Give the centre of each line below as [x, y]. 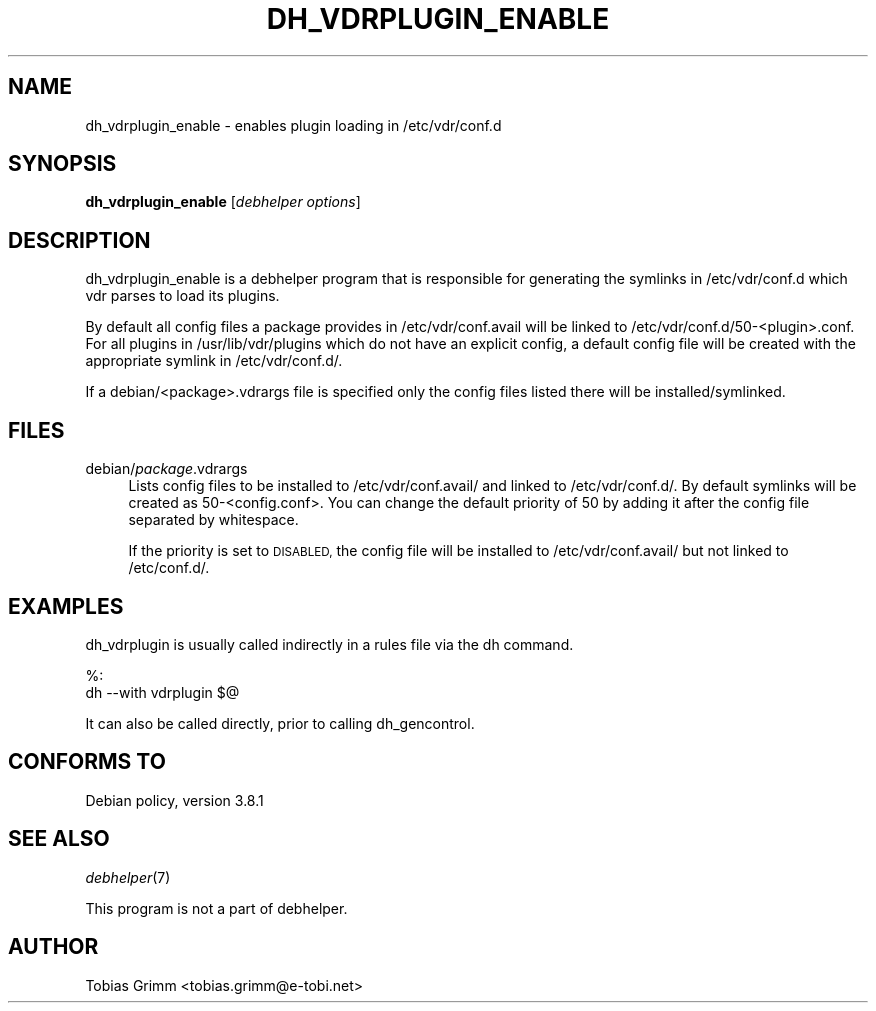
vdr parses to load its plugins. [182, 296]
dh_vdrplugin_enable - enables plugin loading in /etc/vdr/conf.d [293, 125]
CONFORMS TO [87, 762]
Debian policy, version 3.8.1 [174, 800]
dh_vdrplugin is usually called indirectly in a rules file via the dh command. [329, 644]
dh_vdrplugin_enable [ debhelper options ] [223, 202]
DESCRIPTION [79, 240]
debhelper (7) [128, 877]
